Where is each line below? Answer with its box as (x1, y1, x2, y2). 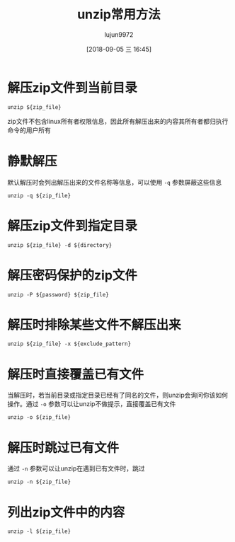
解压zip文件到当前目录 (7, 79, 138, 96)
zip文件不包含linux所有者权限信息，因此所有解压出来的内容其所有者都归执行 (7, 117, 229, 125)
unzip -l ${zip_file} (7, 528, 71, 535)
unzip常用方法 (76, 6, 161, 23)
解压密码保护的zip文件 (7, 267, 138, 283)
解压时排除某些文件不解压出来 (7, 316, 182, 333)
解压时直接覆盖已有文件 (7, 366, 144, 382)
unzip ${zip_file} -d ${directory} (7, 241, 113, 248)
